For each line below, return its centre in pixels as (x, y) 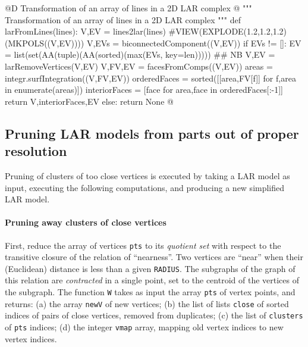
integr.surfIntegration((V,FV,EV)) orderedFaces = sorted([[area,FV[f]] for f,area (150, 78)
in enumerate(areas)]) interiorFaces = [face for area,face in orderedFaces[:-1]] (144, 90)
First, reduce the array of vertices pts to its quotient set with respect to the (143, 245)
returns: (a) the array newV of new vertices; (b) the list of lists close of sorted (147, 303)
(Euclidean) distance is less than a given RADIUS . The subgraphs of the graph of (150, 268)
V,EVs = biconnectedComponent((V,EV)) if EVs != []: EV (194, 43)
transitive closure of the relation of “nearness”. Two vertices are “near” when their (154, 257)
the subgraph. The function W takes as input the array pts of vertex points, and (150, 292)
